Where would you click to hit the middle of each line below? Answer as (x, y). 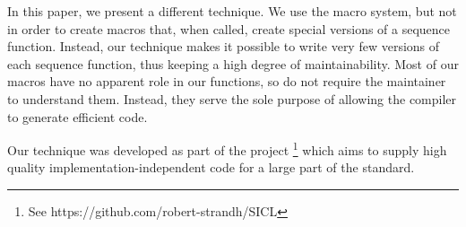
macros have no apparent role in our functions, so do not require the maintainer (227, 81)
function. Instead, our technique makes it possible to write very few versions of (224, 46)
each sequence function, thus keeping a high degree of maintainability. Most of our (233, 63)
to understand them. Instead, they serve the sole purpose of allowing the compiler (232, 98)
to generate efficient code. (78, 116)
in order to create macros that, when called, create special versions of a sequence (229, 28)
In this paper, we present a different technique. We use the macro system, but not (232, 11)
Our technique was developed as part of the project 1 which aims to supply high (227, 148)
